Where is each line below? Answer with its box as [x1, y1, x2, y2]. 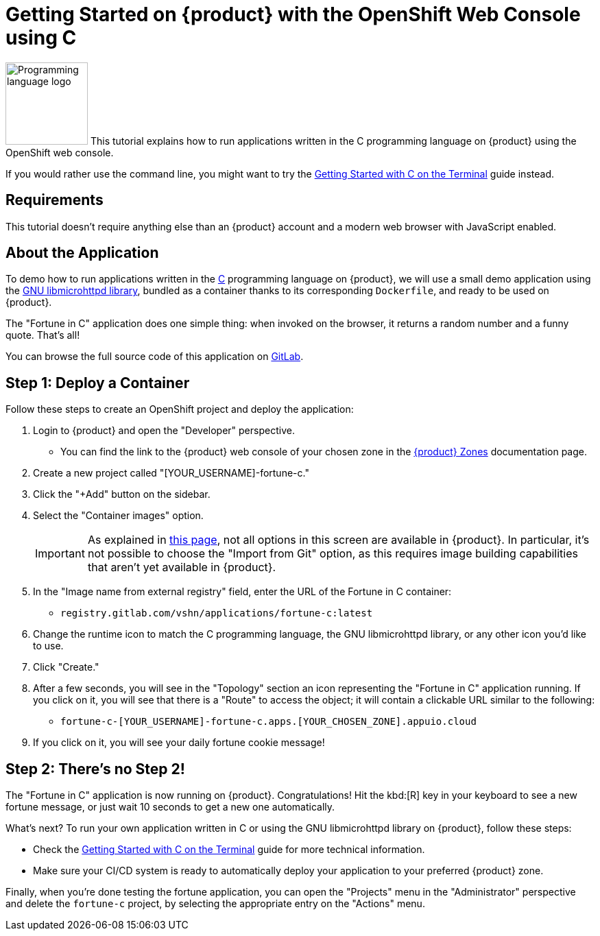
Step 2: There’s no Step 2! [5, 760, 185, 778]
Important [35, 547, 85, 561]
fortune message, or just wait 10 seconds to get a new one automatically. [5, 801, 335, 813]
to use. [33, 640, 64, 652]
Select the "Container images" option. [33, 509, 204, 522]
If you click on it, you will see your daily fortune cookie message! [33, 736, 325, 749]
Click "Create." [33, 661, 99, 673]
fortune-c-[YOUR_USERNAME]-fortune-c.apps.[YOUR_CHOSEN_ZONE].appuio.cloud [60, 716, 477, 728]
